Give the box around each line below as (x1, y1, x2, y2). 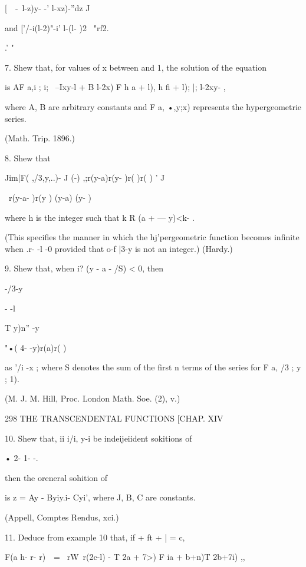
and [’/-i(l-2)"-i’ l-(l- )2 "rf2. (5, 21, 109, 34)
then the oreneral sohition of (5, 471, 108, 483)
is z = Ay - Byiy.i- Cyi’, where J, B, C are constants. (5, 491, 196, 503)
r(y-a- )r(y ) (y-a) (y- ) (8, 191, 92, 203)
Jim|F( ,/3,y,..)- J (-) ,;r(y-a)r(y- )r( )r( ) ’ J (5, 171, 165, 184)
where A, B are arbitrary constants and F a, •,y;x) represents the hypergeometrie (5, 100, 302, 112)
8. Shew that (5, 151, 51, 164)
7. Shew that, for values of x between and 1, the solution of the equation (5, 61, 266, 73)
